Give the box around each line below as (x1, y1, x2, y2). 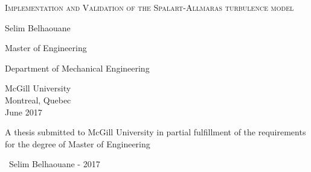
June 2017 (5, 105, 42, 118)
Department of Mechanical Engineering (5, 61, 150, 74)
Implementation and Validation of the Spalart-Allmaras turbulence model (5, 1, 294, 13)
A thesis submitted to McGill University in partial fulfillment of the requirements (5, 126, 306, 138)
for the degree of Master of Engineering (5, 137, 150, 150)
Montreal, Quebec (5, 93, 71, 106)
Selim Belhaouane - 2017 (8, 158, 100, 170)
